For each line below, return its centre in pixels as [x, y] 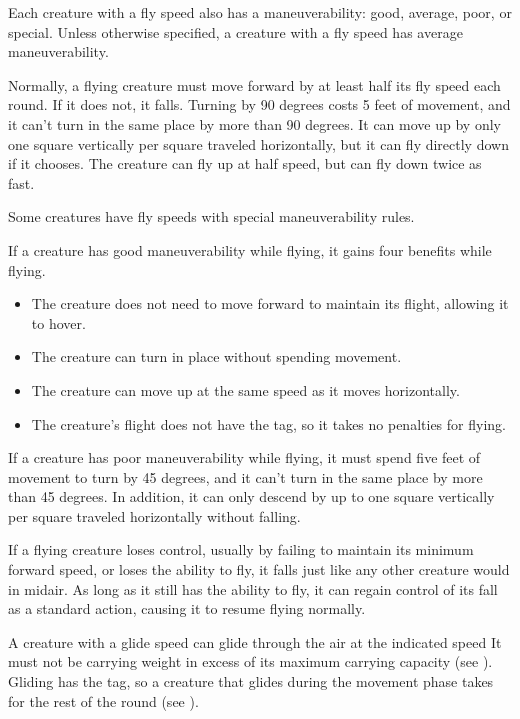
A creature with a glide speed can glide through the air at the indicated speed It [255, 641]
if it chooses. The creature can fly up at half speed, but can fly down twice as [245, 163]
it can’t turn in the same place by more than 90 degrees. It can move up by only [254, 123]
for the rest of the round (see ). [103, 700]
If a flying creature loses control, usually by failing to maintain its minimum [241, 549]
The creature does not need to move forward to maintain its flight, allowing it [270, 303]
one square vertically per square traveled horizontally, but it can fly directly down [258, 143]
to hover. [58, 322]
